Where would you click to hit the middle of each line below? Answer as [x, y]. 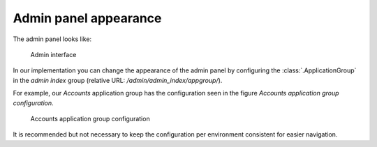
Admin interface [53, 54]
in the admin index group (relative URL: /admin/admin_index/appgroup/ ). [118, 80]
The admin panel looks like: [52, 39]
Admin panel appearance [87, 18]
